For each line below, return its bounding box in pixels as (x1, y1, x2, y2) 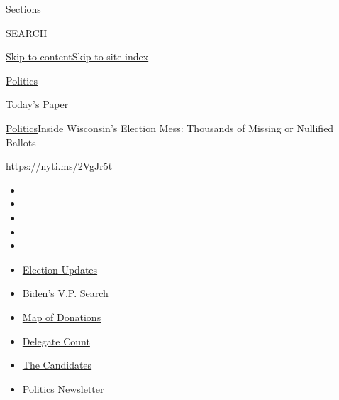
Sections (6, 1, 41, 16)
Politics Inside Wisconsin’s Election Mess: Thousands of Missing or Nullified (6, 120, 334, 135)
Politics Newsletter (22, 381, 104, 396)
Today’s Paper (6, 97, 69, 112)
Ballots (6, 134, 36, 149)
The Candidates (22, 357, 92, 372)
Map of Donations (22, 309, 101, 324)
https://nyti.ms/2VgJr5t (6, 158, 113, 173)
